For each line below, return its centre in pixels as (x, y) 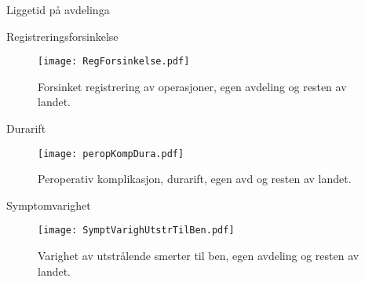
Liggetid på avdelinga (58, 9)
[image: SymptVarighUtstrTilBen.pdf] (136, 231)
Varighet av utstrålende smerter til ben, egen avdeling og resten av (199, 256)
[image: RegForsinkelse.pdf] (114, 62)
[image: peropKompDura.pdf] (111, 154)
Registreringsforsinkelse (62, 36)
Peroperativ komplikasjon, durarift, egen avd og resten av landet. (195, 179)
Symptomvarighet (49, 205)
